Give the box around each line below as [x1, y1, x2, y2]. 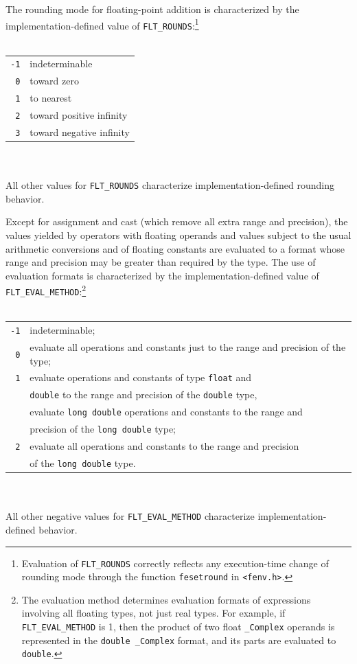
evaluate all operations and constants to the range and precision [30, 439, 299, 453]
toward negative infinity [30, 124, 130, 139]
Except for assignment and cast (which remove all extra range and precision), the [5, 214, 348, 229]
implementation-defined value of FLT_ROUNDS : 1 [5, 16, 199, 32]
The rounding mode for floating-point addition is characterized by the [5, 2, 299, 16]
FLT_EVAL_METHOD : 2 [5, 282, 87, 299]
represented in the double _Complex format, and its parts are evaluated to [21, 632, 336, 647]
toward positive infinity [30, 108, 128, 122]
